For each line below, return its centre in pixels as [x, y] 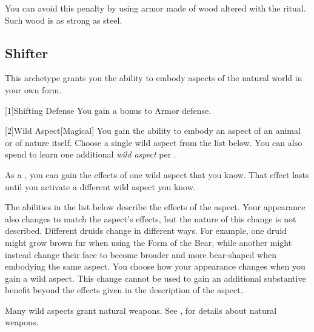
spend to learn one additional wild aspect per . [91, 154]
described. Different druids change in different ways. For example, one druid [146, 231]
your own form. [33, 89]
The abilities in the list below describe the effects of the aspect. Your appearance [155, 207]
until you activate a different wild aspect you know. [100, 186]
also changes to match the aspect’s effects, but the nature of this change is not [151, 218]
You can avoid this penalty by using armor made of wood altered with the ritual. [155, 8]
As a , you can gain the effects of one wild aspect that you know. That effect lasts [157, 174]
